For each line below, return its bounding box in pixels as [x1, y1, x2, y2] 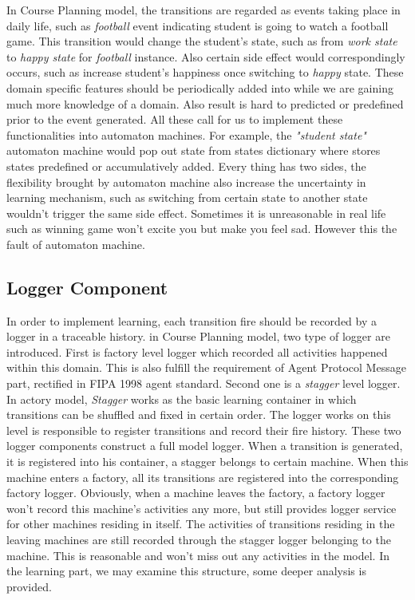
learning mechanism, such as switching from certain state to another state [6, 189, 368, 206]
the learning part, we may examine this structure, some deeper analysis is [6, 562, 366, 579]
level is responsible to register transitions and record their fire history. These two [6, 421, 401, 438]
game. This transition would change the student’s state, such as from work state [6, 33, 397, 49]
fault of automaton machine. [6, 235, 145, 252]
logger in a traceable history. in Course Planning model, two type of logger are [6, 328, 390, 345]
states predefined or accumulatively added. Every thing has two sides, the [6, 157, 366, 174]
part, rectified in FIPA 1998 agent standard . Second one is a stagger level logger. [6, 375, 401, 392]
